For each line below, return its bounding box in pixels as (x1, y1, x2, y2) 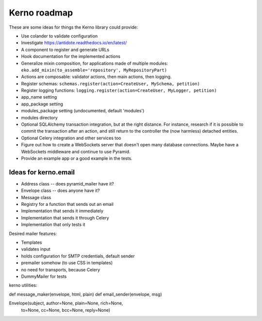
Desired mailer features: (9, 231, 57, 237)
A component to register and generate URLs (21, 47, 109, 52)
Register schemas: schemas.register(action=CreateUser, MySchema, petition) (21, 81, 200, 86)
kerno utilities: (9, 282, 37, 288)
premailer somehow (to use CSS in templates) (21, 260, 113, 266)
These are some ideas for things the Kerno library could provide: (9, 24, 138, 30)
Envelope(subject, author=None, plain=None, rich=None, (9, 300, 123, 306)
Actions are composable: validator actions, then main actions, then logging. (21, 74, 172, 80)
